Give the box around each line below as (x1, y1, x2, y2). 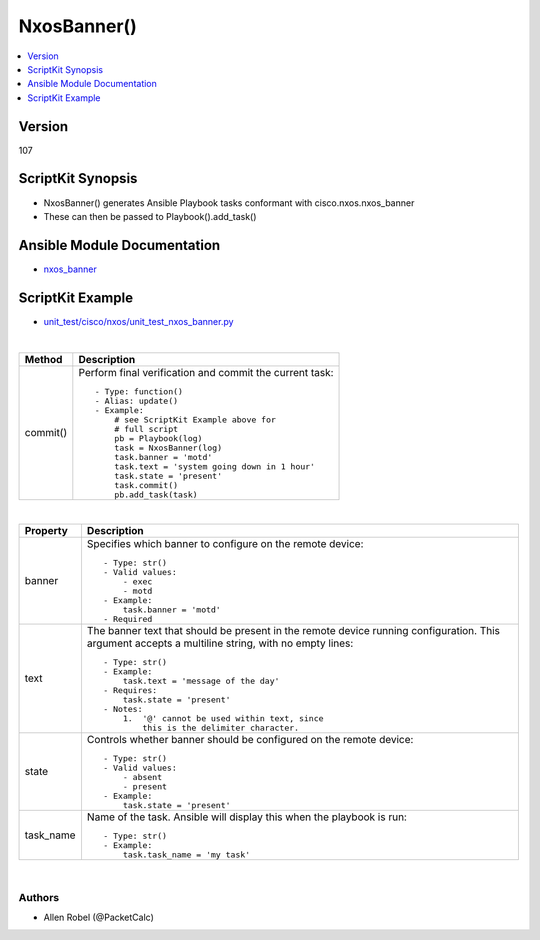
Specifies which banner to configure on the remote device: (86, 536, 364, 550)
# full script (114, 423, 179, 434)
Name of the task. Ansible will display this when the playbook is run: (86, 810, 407, 824)
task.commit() (114, 480, 179, 490)
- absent (122, 771, 163, 782)
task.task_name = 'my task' (122, 849, 251, 860)
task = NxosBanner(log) (114, 442, 223, 453)
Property (24, 523, 69, 537)
